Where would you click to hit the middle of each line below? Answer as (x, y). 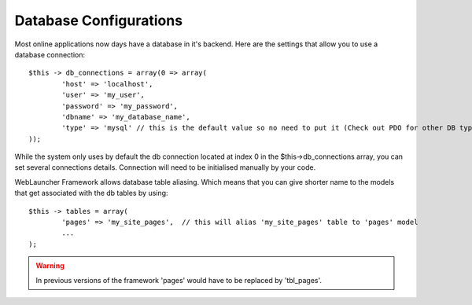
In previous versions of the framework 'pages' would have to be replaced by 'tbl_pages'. (179, 280)
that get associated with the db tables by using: (91, 193)
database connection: (50, 54)
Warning (50, 266)
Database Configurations (99, 20)
